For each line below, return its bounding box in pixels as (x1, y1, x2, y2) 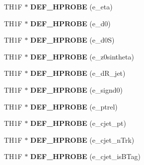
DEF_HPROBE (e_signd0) (30, 84, 123, 95)
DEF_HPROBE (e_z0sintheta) (30, 51, 134, 61)
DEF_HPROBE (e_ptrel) (30, 101, 118, 111)
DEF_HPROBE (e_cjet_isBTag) (30, 151, 141, 162)
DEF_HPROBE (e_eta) (30, 1, 113, 11)
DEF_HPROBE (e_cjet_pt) (30, 118, 126, 128)
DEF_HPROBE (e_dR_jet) (30, 68, 126, 78)
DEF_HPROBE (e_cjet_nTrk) (30, 134, 135, 145)
